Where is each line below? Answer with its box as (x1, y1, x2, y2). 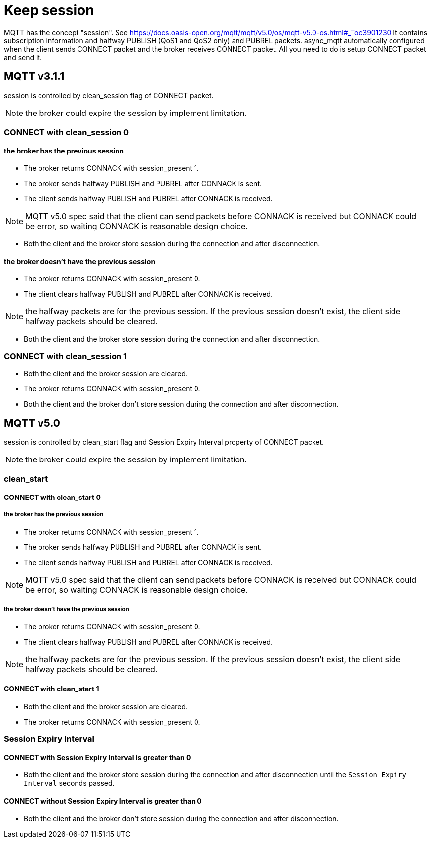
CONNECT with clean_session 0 (4, 127, 129, 137)
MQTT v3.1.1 (4, 70, 65, 83)
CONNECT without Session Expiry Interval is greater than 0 (4, 796, 202, 805)
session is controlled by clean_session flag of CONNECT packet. (4, 91, 214, 100)
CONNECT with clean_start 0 (4, 493, 101, 501)
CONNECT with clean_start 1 (4, 685, 99, 693)
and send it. (4, 53, 42, 62)
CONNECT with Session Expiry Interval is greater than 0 (4, 753, 191, 762)
